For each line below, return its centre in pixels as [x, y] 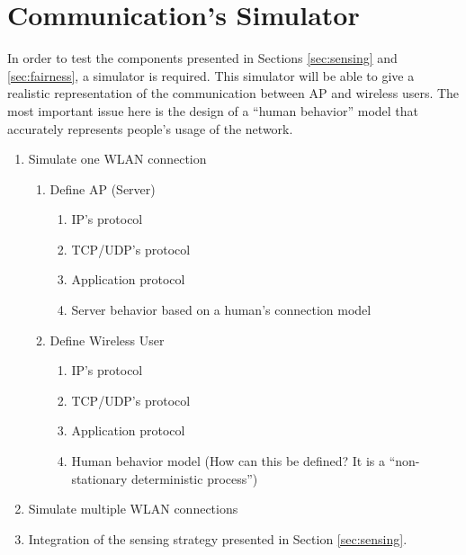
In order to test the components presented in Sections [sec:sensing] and [202, 58]
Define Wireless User [107, 340]
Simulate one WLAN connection [117, 159]
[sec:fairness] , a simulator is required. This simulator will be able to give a [211, 75]
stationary [99, 478]
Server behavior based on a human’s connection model [221, 310]
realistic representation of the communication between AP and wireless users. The [233, 93]
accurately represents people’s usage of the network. [150, 128]
